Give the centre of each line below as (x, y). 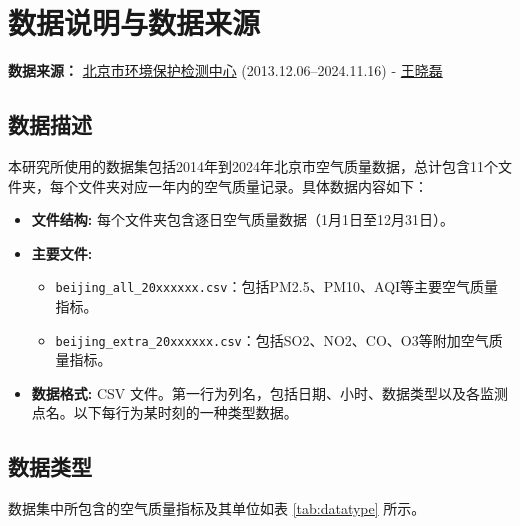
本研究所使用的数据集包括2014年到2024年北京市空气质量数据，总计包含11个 (253, 165)
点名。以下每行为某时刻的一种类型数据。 (164, 412)
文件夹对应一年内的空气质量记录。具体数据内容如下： (252, 185)
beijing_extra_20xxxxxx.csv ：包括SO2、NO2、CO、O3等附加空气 (272, 339)
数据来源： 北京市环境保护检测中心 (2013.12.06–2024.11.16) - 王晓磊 (225, 70)
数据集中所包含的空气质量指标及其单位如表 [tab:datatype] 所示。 (217, 508)
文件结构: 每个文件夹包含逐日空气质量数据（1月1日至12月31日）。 (242, 219)
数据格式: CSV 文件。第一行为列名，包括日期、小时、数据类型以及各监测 (269, 392)
